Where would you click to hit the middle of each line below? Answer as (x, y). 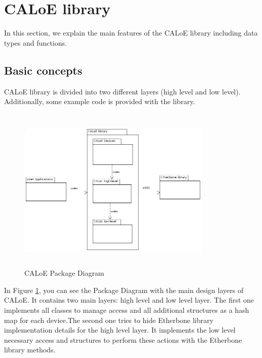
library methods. (30, 350)
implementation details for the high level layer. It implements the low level (120, 330)
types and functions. (35, 42)
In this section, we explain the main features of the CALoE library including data (131, 33)
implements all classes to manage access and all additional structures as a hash (127, 310)
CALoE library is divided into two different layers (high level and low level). (122, 91)
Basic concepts (43, 70)
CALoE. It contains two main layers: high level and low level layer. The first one (129, 300)
